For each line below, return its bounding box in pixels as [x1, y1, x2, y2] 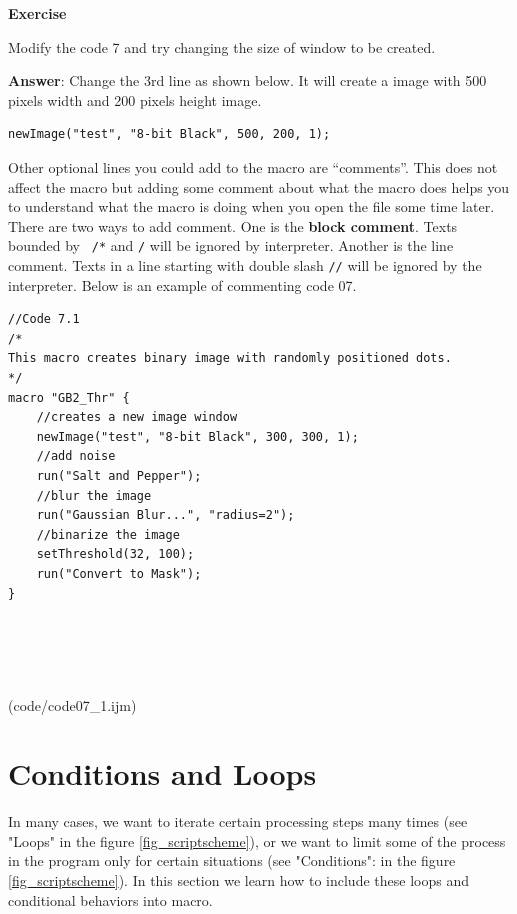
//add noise [36, 449, 116, 464]
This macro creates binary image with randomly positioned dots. [8, 351, 452, 366]
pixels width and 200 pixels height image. [8, 89, 262, 110]
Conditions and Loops [8, 753, 317, 794]
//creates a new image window [36, 410, 238, 425]
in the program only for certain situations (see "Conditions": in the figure [8, 850, 456, 871]
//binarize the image [36, 527, 180, 542]
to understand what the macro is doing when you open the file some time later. [8, 196, 495, 217]
